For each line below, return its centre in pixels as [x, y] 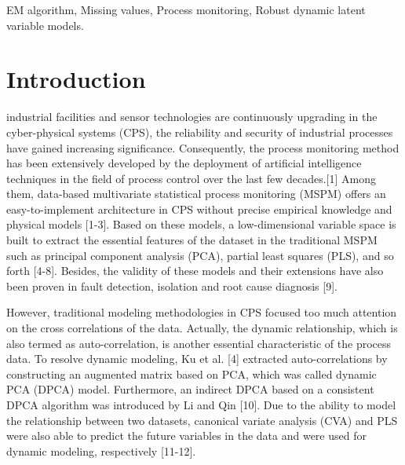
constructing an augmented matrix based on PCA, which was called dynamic [192, 373]
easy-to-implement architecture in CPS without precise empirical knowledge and [199, 209]
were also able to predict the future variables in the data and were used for [186, 436]
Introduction [76, 79]
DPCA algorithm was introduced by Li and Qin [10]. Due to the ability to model [201, 405]
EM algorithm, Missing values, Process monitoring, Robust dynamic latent [186, 9]
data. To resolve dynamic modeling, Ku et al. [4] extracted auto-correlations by [197, 359]
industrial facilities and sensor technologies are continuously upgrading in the [192, 117]
